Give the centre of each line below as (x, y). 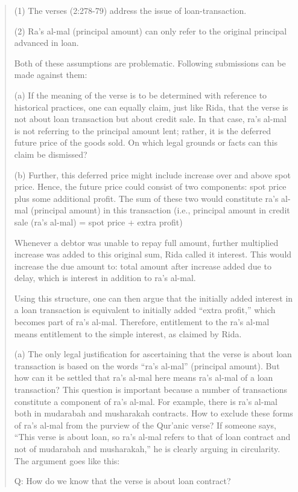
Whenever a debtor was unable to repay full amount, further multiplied (146, 242)
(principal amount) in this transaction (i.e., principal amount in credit (160, 210)
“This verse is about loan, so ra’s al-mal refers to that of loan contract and (152, 437)
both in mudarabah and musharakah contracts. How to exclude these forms (154, 413)
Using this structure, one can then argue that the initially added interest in (154, 298)
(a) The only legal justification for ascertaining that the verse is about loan (153, 354)
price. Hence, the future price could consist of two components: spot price (150, 186)
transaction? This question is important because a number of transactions (151, 390)
